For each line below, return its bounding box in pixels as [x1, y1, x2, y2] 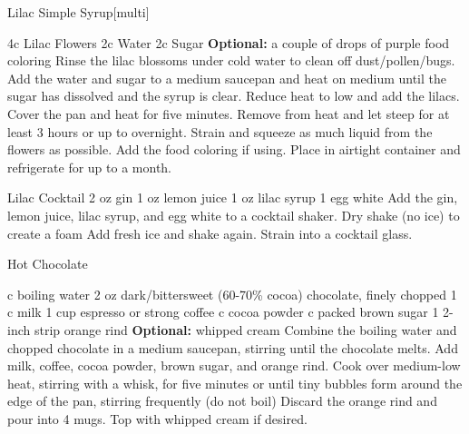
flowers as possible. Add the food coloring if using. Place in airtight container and [7, 140, 461, 159]
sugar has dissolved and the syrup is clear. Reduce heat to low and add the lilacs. [7, 86, 460, 105]
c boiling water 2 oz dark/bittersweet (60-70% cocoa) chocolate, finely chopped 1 [7, 284, 457, 303]
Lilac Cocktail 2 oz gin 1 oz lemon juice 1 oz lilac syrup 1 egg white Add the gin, [7, 188, 458, 207]
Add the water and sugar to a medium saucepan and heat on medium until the [7, 68, 447, 87]
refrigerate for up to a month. [7, 157, 172, 176]
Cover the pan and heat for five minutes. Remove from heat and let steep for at [7, 104, 450, 123]
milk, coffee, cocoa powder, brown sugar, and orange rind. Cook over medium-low [7, 356, 461, 375]
